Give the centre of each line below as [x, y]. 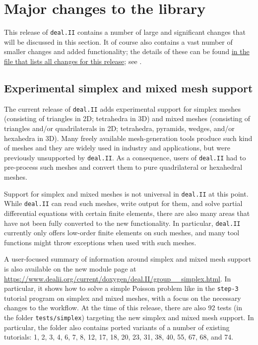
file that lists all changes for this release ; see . [73, 61]
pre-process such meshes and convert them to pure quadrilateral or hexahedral [123, 167]
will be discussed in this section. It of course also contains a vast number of [118, 41]
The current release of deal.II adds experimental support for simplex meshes [123, 108]
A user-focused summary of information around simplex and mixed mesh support [128, 259]
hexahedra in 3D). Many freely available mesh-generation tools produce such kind [128, 138]
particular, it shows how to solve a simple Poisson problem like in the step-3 [121, 288]
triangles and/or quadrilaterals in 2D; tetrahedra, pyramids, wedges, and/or [119, 128]
